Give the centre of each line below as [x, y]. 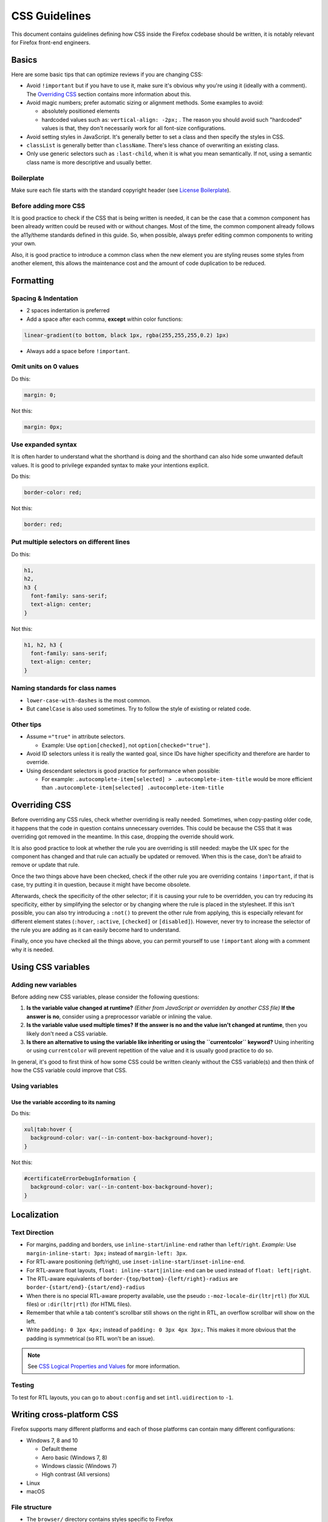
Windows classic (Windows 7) [79, 1466]
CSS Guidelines [51, 16]
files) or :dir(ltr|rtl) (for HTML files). [79, 1304]
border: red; [43, 524]
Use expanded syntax [44, 444]
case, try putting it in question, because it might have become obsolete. [101, 885]
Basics [24, 60]
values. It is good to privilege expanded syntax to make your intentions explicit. [110, 465]
